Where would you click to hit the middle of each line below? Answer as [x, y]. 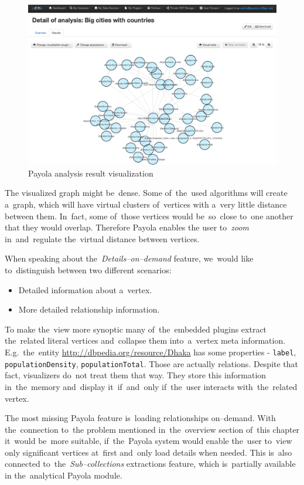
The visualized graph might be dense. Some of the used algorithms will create [146, 193]
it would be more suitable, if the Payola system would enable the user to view [148, 441]
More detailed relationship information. [89, 309]
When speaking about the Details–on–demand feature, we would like [129, 258]
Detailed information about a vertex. [85, 289]
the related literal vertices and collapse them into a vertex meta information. [145, 340]
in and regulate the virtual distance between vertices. [102, 238]
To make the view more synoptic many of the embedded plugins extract [136, 329]
